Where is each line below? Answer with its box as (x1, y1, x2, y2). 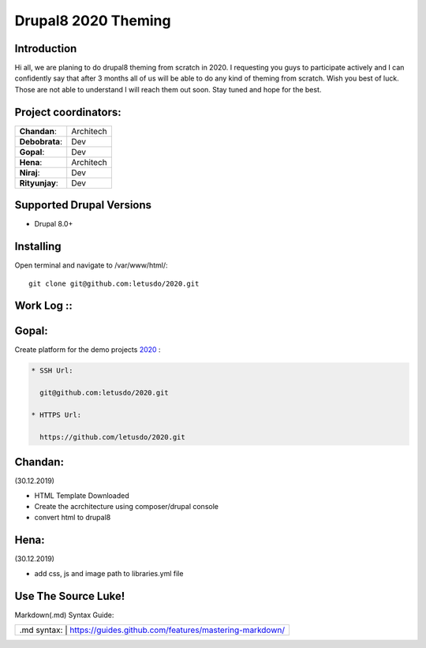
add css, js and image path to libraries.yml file (34, 568, 184, 578)
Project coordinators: (14, 105, 121, 118)
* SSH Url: (31, 366, 73, 375)
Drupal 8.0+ (34, 219, 73, 229)
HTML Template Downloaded (34, 490, 129, 500)
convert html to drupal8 (34, 513, 111, 523)
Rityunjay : (19, 178, 58, 189)
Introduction (14, 42, 77, 55)
